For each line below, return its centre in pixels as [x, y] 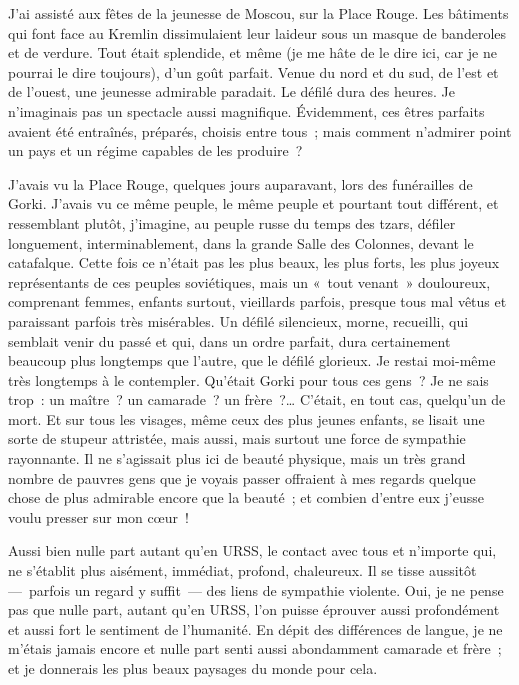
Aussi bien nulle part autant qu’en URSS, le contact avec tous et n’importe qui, [252, 550]
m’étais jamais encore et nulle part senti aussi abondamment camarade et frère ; [255, 648]
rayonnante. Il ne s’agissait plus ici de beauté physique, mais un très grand [237, 458]
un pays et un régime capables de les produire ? [155, 150]
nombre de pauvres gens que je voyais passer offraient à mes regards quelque [242, 477]
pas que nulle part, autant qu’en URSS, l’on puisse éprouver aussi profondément [254, 609]
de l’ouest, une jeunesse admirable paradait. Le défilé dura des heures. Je [231, 91]
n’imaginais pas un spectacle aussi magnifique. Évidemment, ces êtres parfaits [246, 110]
